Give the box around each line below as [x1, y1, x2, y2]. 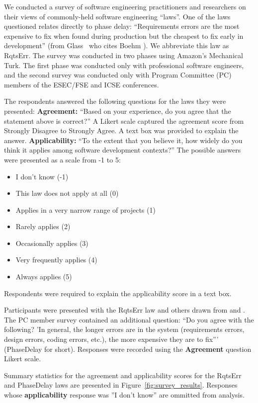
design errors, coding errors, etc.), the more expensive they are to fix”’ [4, 334, 219, 344]
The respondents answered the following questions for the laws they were [4, 96, 226, 106]
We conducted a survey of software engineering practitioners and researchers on [4, 1, 246, 11]
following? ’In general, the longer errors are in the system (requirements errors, [4, 324, 245, 334]
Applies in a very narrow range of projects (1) [15, 204, 156, 215]
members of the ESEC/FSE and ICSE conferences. [4, 79, 159, 89]
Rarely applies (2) [15, 221, 71, 232]
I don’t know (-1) [15, 171, 69, 181]
